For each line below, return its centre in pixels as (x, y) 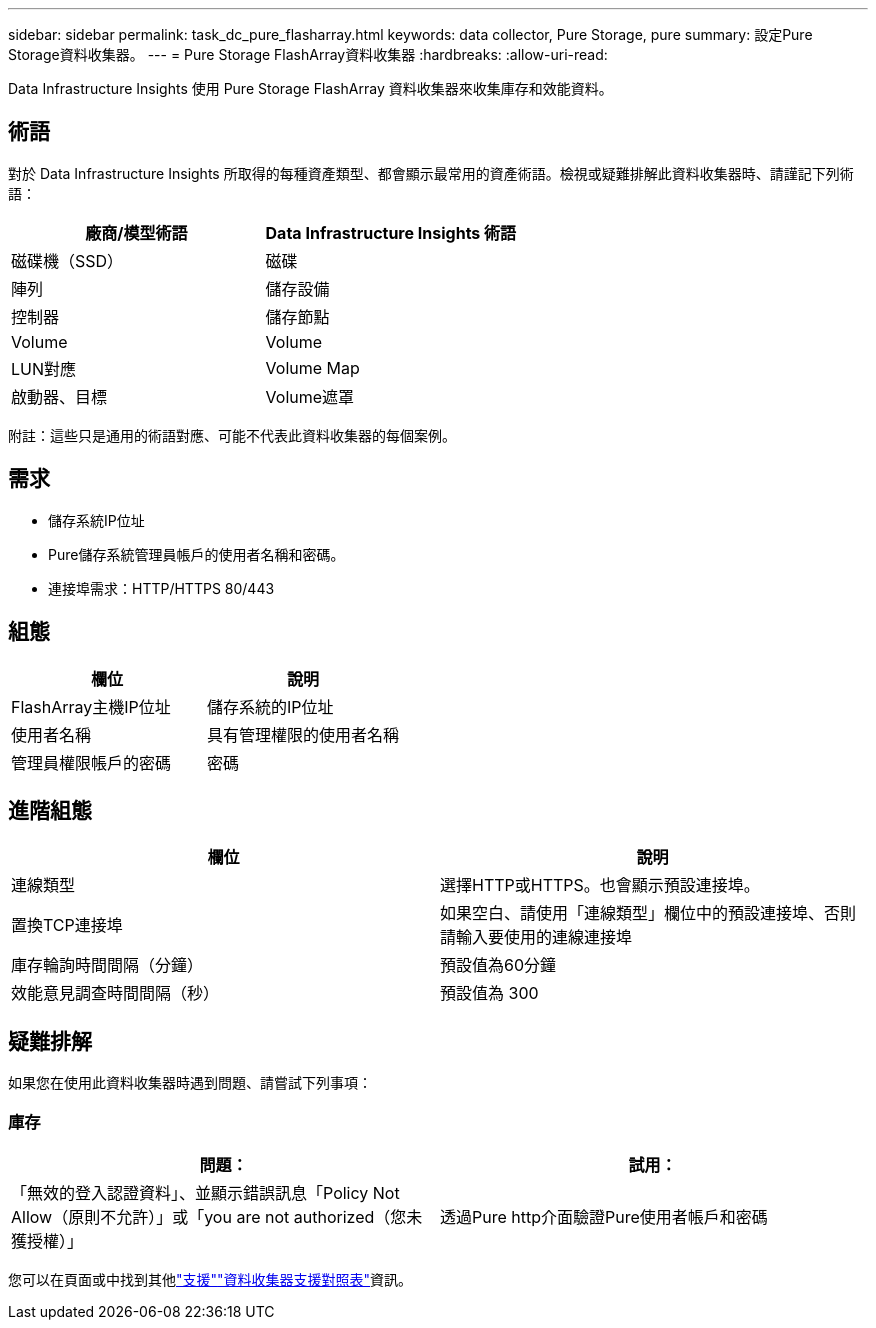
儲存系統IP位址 (96, 520)
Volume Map (312, 367)
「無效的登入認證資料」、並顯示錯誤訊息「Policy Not (205, 1192)
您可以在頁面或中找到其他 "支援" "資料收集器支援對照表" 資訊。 (210, 1279)
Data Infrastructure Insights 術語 (391, 232)
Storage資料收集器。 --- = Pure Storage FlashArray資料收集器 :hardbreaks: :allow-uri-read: (308, 54)
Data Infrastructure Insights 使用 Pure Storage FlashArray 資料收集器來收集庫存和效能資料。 (310, 88)
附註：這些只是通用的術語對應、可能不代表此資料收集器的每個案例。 (232, 435)
